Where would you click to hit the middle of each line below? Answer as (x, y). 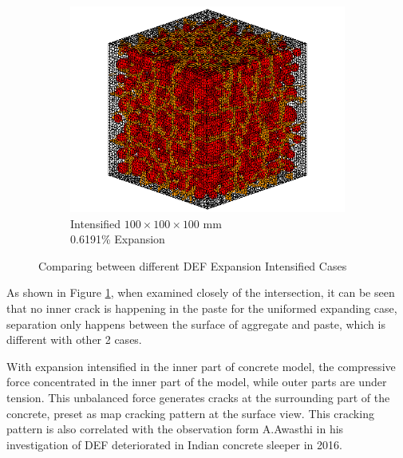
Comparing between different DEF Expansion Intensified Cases (193, 265)
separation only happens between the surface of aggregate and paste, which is (196, 324)
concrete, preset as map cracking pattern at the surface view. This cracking (190, 413)
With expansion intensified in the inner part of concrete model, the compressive (201, 366)
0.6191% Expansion (118, 239)
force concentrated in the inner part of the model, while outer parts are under (197, 382)
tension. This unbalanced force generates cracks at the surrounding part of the (198, 397)
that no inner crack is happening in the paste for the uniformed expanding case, (202, 308)
